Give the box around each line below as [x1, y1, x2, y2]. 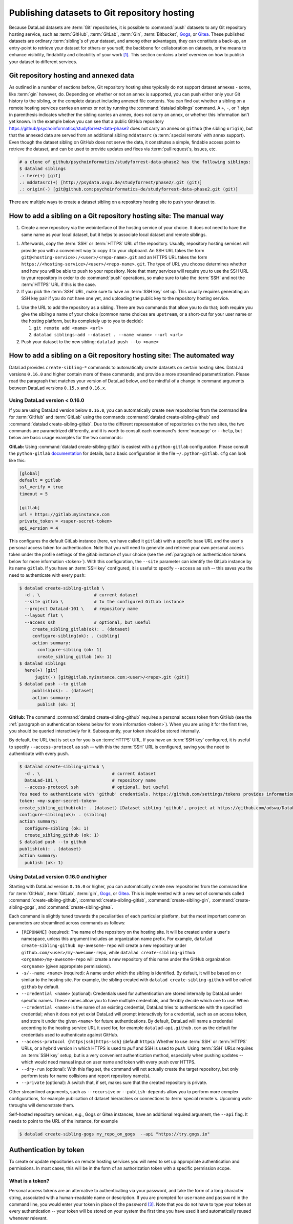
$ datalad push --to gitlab [19, 681, 86, 687]
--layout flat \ [24, 612, 63, 618]
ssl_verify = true [19, 484, 63, 490]
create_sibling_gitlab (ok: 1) [37, 654, 112, 659]
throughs [9, 1102, 27, 1108]
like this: [9, 457, 26, 463]
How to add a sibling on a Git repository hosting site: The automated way [9, 352, 234, 360]
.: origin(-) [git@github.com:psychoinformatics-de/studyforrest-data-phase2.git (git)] [19, 187, 239, 192]
